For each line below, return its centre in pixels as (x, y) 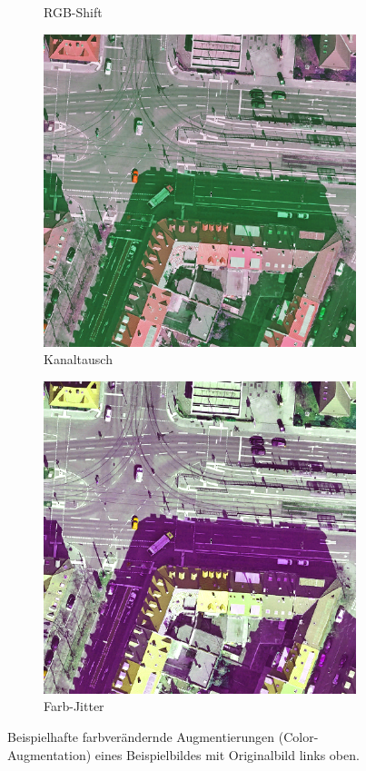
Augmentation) (49, 754)
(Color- (298, 736)
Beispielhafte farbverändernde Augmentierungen (141, 736)
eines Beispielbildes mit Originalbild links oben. (227, 754)
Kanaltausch (78, 359)
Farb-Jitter (74, 706)
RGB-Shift (73, 12)
